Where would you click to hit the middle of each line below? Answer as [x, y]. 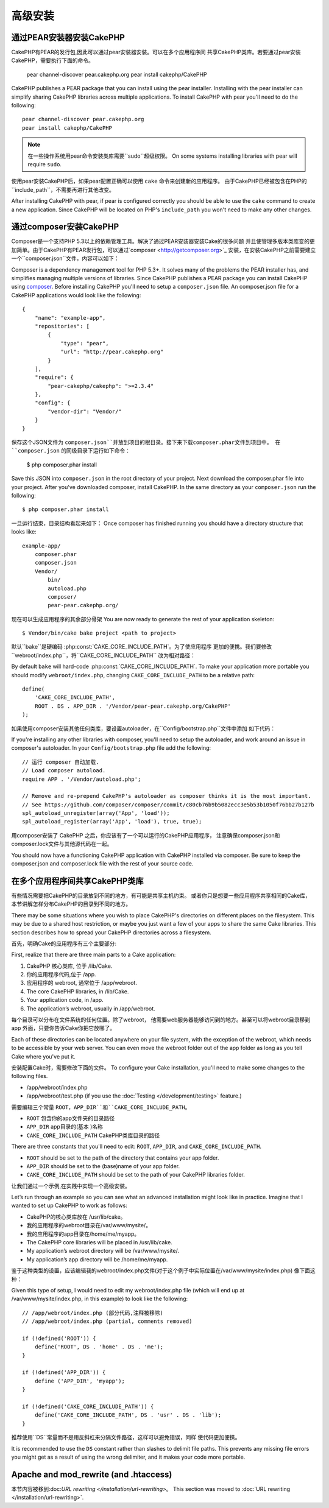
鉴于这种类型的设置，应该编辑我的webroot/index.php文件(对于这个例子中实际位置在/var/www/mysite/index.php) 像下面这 [164, 1270]
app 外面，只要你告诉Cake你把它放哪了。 [63, 1028]
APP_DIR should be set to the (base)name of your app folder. [103, 1166]
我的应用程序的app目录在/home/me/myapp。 [83, 1234]
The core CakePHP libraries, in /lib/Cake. [78, 991]
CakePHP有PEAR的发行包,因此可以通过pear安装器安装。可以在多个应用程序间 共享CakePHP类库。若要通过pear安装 [156, 52]
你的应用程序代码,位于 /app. [62, 974]
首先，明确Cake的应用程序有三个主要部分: [64, 943]
